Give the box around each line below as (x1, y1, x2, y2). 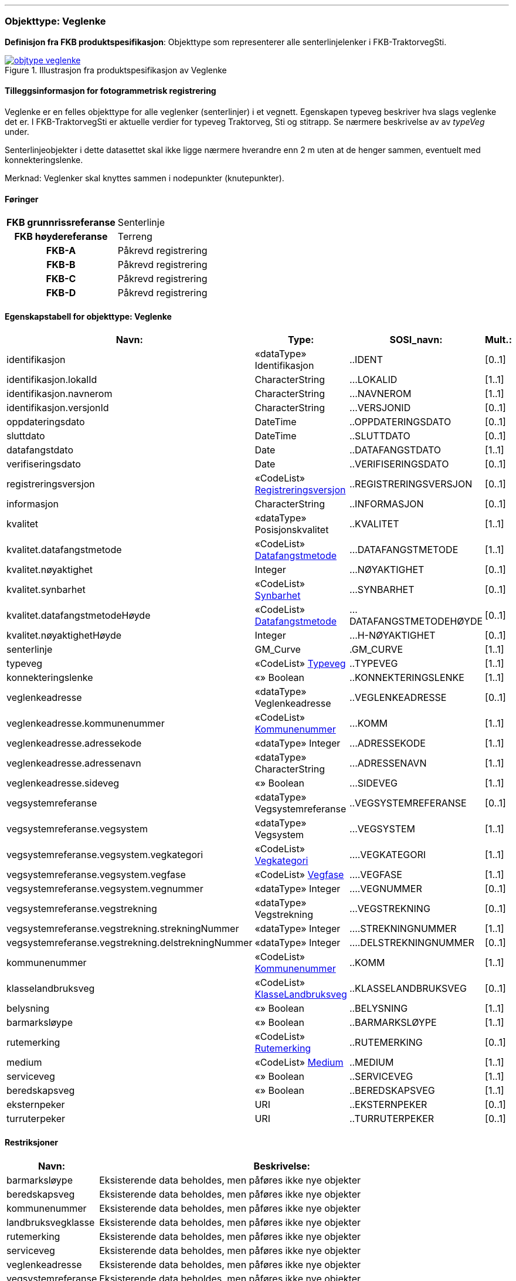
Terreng (117, 231, 152, 243)
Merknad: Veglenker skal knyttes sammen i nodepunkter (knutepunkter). (5, 172, 284, 183)
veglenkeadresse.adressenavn (6, 757, 141, 770)
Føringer (5, 194, 39, 204)
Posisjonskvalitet (254, 524, 329, 536)
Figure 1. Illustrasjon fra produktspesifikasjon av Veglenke (5, 65, 227, 75)
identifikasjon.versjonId (6, 402, 109, 414)
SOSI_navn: (389, 334, 443, 346)
